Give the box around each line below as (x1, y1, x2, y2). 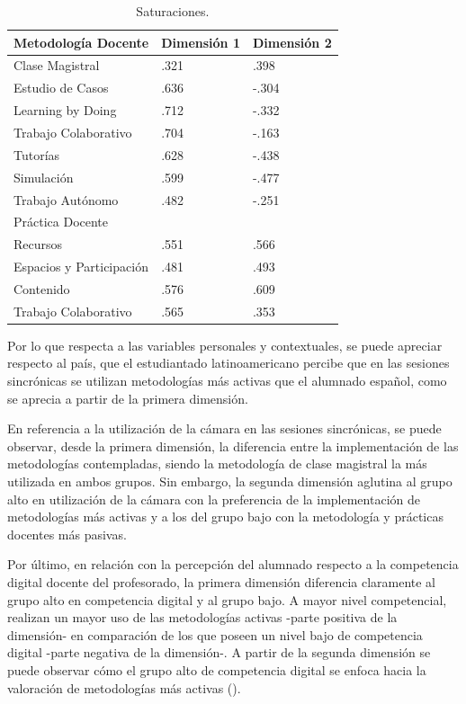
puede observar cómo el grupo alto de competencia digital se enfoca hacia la (7, 660, 426, 679)
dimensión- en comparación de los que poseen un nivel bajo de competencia (7, 625, 423, 644)
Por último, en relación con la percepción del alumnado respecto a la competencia (7, 555, 459, 574)
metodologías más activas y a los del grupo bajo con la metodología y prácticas (7, 507, 444, 526)
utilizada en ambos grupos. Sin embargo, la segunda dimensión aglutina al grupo (7, 471, 453, 490)
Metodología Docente (13, 32, 149, 51)
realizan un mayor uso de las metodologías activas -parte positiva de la (7, 608, 398, 627)
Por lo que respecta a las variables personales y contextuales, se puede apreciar (7, 335, 443, 354)
